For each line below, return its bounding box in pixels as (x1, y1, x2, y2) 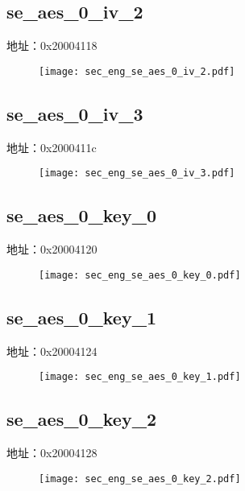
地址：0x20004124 (6, 342, 98, 359)
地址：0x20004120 (6, 241, 98, 258)
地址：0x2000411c (6, 138, 97, 155)
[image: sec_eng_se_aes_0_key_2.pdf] (39, 472, 241, 485)
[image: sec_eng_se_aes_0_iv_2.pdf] (39, 65, 235, 77)
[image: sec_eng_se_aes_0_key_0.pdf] (39, 269, 241, 281)
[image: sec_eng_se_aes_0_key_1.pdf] (39, 371, 241, 383)
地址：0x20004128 (6, 444, 98, 461)
